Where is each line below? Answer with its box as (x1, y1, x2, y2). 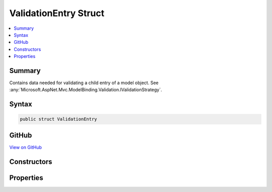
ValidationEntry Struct (9, 8, 105, 19)
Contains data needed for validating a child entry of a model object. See (9, 80, 159, 86)
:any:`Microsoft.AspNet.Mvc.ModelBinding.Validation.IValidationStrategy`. (9, 87, 162, 93)
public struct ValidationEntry (20, 116, 98, 122)
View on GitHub (9, 144, 42, 150)
